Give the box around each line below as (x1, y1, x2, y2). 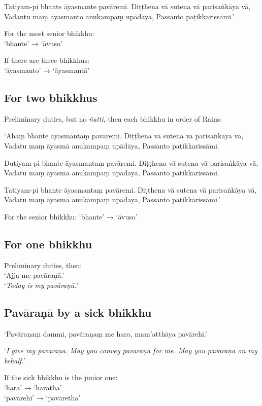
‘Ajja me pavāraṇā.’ (4, 270, 64, 280)
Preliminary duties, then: (4, 260, 82, 270)
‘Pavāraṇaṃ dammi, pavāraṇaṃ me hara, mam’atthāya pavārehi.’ (4, 328, 207, 339)
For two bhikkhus (4, 89, 97, 105)
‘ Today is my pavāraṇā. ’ (4, 279, 79, 290)
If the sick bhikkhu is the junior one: (4, 372, 118, 383)
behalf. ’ (4, 355, 26, 365)
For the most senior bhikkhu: (4, 28, 94, 39)
